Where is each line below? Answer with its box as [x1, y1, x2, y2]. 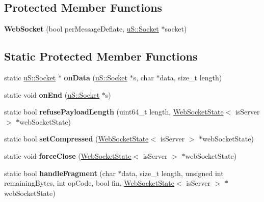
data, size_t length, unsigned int [121, 167, 224, 178]
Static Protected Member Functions [4, 48, 198, 64]
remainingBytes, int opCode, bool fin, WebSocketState [4, 178, 175, 188]
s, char [133, 72, 154, 82]
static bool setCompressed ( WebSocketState [4, 133, 149, 144]
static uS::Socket [4, 72, 56, 82]
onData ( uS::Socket [64, 72, 127, 82]
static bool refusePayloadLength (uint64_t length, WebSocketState [4, 106, 224, 117]
